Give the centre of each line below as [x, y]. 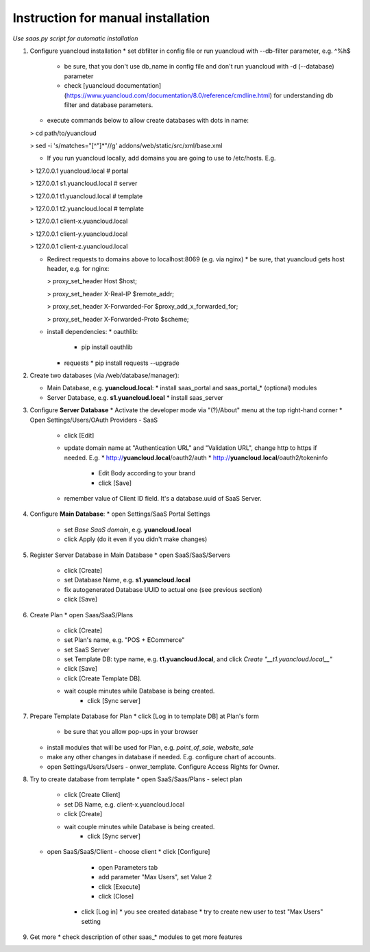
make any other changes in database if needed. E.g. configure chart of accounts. [161, 757]
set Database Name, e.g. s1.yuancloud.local [127, 580]
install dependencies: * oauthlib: [92, 331]
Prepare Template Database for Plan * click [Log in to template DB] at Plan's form [145, 716]
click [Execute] [119, 886]
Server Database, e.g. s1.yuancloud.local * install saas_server [135, 397]
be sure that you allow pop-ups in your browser [131, 732]
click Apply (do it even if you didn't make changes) [136, 539]
